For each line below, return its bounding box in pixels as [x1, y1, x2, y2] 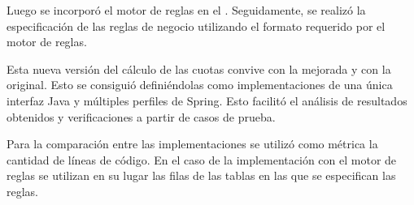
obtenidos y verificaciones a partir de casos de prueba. [7, 108, 276, 125]
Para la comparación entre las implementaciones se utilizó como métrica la [7, 135, 378, 152]
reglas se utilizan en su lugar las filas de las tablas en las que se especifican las [7, 167, 396, 184]
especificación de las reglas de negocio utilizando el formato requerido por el [7, 17, 386, 34]
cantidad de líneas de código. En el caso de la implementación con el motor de [7, 151, 397, 168]
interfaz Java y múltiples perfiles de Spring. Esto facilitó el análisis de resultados [7, 92, 407, 109]
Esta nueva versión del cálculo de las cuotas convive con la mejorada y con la [7, 60, 391, 77]
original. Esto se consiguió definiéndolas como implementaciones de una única [7, 76, 393, 93]
